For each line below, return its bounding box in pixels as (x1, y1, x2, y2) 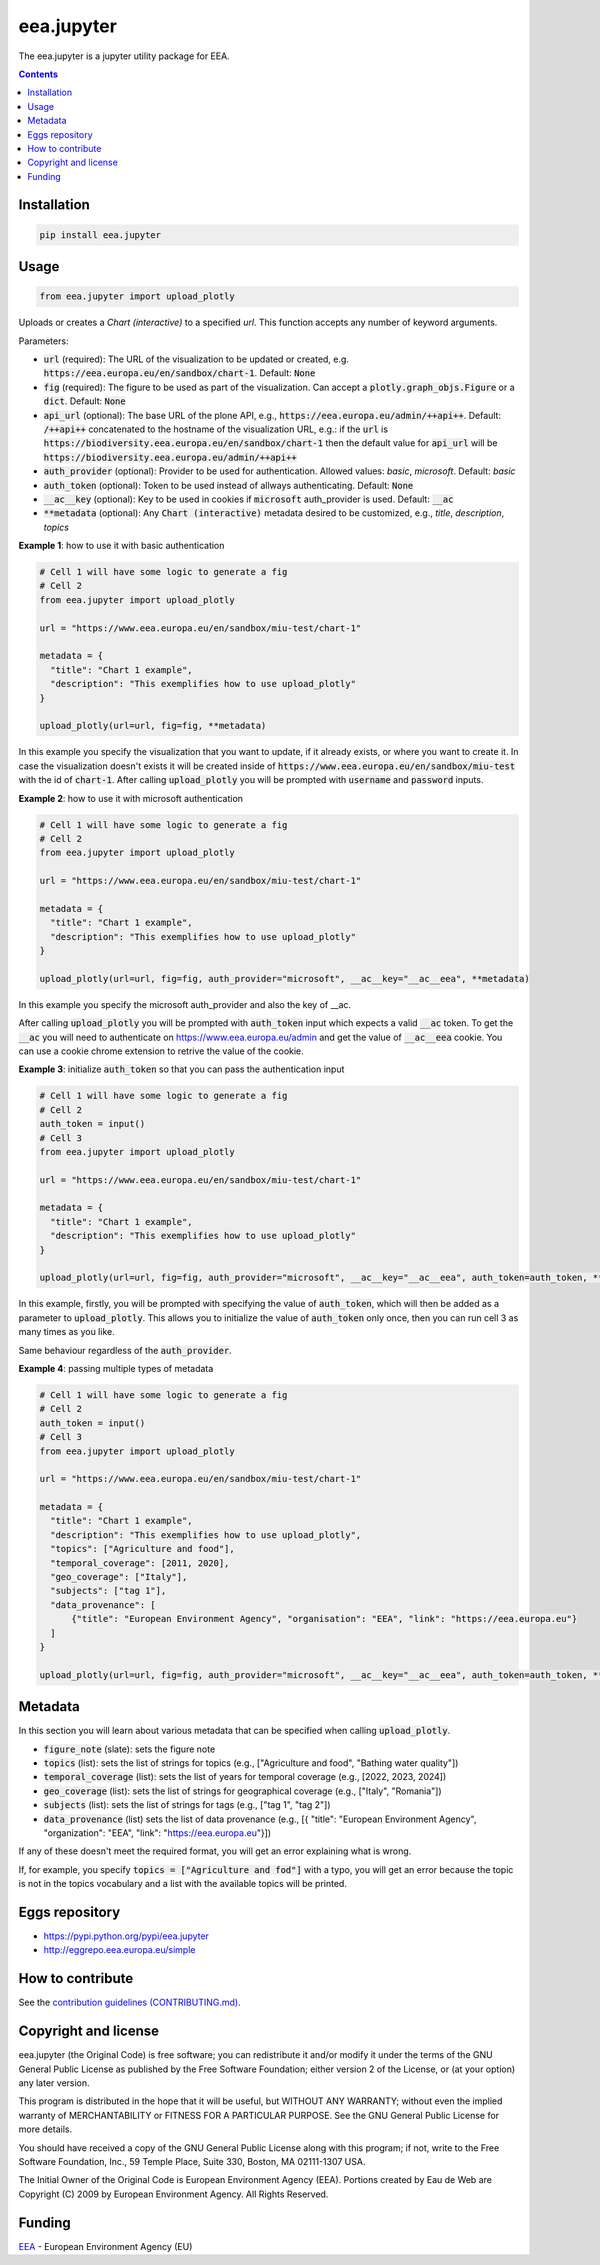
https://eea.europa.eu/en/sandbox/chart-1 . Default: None (43, 367, 316, 379)
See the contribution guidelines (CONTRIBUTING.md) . (18, 1996, 241, 2009)
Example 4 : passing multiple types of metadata (18, 1362, 214, 1374)
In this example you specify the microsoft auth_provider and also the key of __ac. (18, 998, 352, 1010)
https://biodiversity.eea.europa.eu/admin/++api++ (43, 451, 297, 463)
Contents (18, 68, 59, 80)
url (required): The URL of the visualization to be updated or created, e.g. (43, 353, 350, 365)
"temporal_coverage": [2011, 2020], (50, 1557, 230, 1569)
